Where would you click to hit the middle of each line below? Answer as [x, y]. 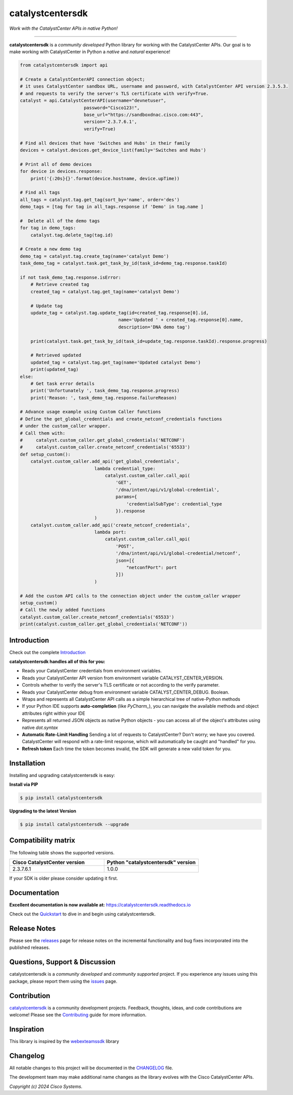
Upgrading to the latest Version [43, 811]
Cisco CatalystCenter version [49, 862]
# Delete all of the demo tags [60, 221]
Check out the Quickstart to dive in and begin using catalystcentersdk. [82, 914]
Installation [27, 763]
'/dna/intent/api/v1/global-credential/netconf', [178, 553]
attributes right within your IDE [53, 713]
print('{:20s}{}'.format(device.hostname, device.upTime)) [105, 178]
